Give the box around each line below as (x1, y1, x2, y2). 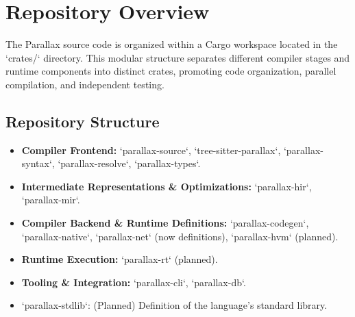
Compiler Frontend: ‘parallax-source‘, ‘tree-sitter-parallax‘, (21, 142, 281, 157)
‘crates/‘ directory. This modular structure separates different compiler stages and (5, 50, 350, 64)
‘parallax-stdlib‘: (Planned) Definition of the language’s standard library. (21, 298, 328, 312)
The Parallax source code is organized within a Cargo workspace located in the (5, 37, 338, 51)
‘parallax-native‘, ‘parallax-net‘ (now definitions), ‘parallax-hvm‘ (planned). (21, 229, 339, 243)
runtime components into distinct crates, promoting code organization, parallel (5, 64, 336, 78)
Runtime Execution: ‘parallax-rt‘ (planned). (21, 252, 218, 266)
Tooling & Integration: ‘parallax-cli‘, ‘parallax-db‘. (21, 275, 246, 289)
